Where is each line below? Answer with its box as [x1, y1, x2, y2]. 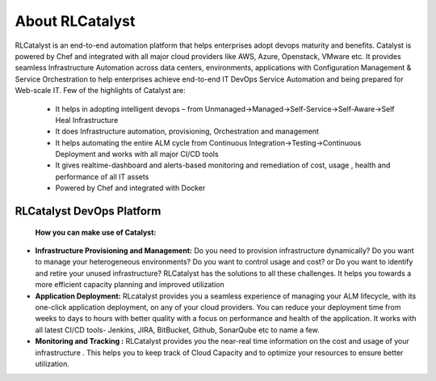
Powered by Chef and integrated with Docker [55, 183, 206, 193]
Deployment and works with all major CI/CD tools [55, 150, 219, 159]
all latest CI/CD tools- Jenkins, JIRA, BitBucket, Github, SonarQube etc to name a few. [35, 324, 320, 335]
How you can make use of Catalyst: [35, 227, 157, 237]
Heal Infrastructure [55, 115, 119, 125]
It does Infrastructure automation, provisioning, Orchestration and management [55, 126, 319, 137]
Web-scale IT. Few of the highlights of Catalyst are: [15, 86, 186, 95]
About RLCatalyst [15, 12, 136, 30]
